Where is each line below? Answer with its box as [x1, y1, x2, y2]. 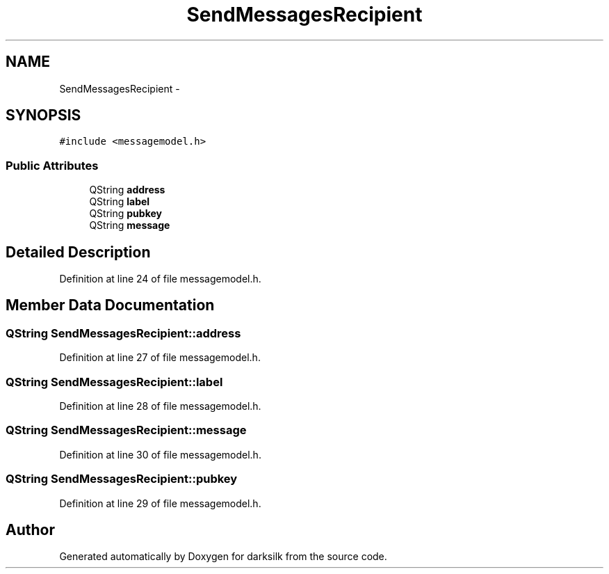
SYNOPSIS [6, 106, 81, 125]
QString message [89, 219, 170, 232]
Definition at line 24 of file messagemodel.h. [59, 273, 261, 285]
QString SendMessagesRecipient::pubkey [6, 472, 238, 486]
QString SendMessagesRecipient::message [6, 423, 247, 438]
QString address [89, 184, 165, 196]
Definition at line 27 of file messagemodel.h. [59, 351, 261, 364]
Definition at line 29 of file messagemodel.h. [59, 497, 261, 509]
